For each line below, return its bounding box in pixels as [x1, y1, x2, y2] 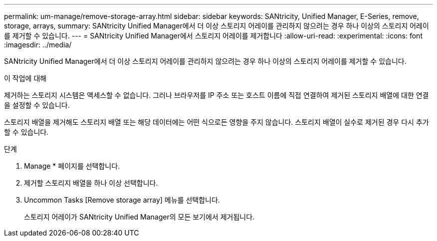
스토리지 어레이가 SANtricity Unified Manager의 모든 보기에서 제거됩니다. [24, 213, 255, 221]
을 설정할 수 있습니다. [4, 101, 70, 109]
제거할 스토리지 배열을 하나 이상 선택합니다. [24, 179, 158, 187]
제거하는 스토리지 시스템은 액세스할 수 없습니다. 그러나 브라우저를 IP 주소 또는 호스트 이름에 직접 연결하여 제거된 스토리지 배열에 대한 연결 [4, 91, 429, 99]
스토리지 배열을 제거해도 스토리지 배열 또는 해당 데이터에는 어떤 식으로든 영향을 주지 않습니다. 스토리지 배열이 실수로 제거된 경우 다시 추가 [4, 118, 429, 126]
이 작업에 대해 [4, 74, 47, 82]
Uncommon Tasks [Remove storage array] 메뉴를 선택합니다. [24, 196, 220, 204]
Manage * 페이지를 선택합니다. [24, 162, 120, 170]
